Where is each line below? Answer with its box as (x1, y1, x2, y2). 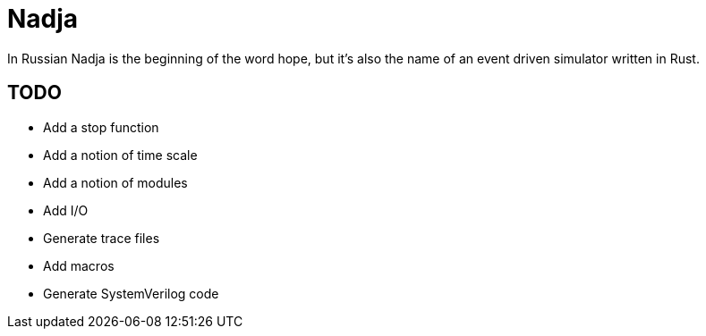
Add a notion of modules (43, 174, 188, 190)
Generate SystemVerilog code (43, 285, 219, 301)
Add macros (43, 257, 115, 273)
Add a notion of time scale (43, 147, 198, 163)
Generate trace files (43, 230, 160, 246)
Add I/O (43, 202, 89, 218)
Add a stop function (43, 119, 159, 135)
